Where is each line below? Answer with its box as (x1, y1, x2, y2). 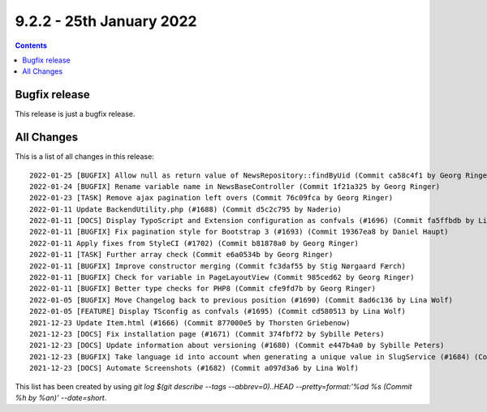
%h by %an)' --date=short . (15, 393, 107, 402)
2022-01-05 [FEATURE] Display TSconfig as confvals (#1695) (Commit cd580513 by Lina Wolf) (29, 307, 406, 316)
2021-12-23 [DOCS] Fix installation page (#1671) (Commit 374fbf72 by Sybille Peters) (29, 329, 385, 338)
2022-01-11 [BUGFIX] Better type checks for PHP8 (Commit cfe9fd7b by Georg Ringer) (29, 284, 377, 294)
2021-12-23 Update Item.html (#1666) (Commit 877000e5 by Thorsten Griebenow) (29, 318, 351, 328)
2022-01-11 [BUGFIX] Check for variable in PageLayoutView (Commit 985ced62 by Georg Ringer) (29, 273, 415, 282)
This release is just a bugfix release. (15, 109, 136, 119)
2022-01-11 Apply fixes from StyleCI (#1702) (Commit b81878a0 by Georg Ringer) (29, 238, 360, 247)
